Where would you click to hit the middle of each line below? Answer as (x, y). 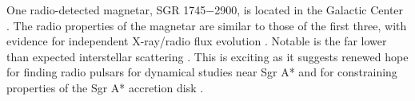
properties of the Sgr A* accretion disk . (105, 87)
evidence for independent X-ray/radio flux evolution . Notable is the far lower (197, 41)
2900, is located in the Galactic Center (309, 10)
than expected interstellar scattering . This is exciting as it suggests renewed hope (207, 56)
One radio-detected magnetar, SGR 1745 (106, 10)
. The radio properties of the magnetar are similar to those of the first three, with (207, 25)
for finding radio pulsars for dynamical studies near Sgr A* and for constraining (202, 72)
